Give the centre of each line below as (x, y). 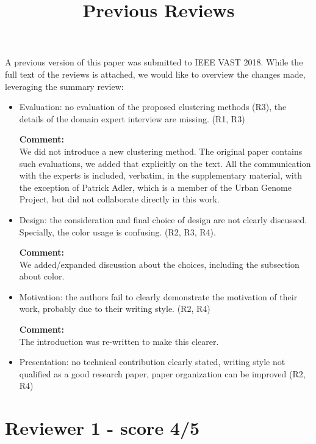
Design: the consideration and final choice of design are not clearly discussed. (163, 219)
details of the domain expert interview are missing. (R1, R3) (132, 118)
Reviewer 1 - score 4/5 (102, 428)
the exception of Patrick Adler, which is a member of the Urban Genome (155, 187)
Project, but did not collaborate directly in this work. (119, 199)
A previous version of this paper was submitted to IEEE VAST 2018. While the (154, 62)
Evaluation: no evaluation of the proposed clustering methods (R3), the (153, 107)
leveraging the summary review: (64, 86)
